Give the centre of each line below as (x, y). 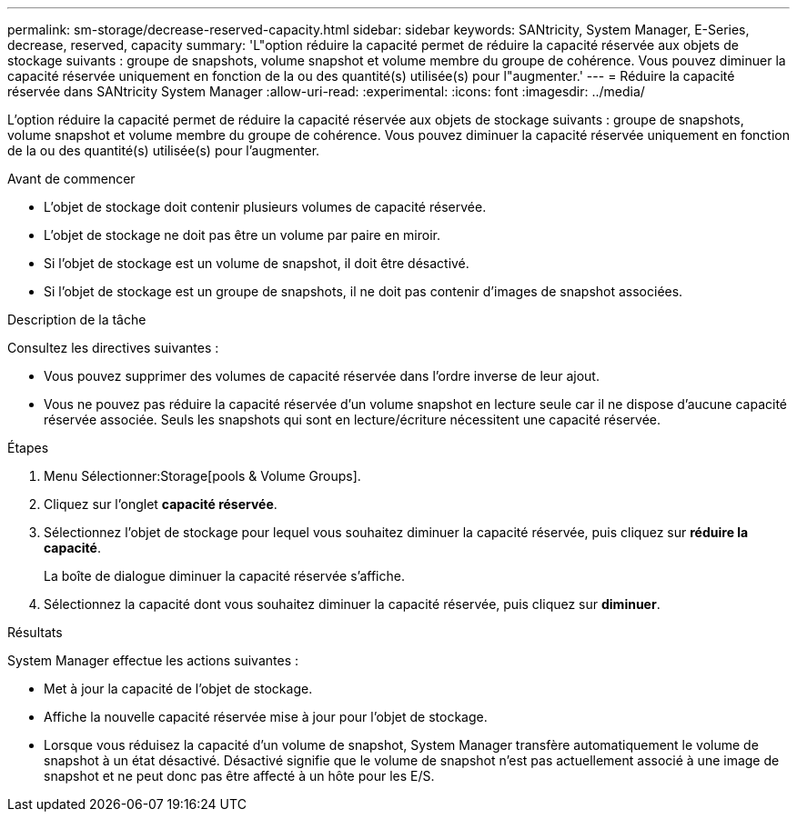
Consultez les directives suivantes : (113, 348)
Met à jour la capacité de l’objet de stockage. (178, 689)
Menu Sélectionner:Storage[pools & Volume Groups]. (202, 476)
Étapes (28, 448)
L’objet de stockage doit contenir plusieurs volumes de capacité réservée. (265, 207)
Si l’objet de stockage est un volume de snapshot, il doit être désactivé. (257, 263)
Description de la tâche (77, 320)
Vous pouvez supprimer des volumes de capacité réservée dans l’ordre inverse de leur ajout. (322, 376)
